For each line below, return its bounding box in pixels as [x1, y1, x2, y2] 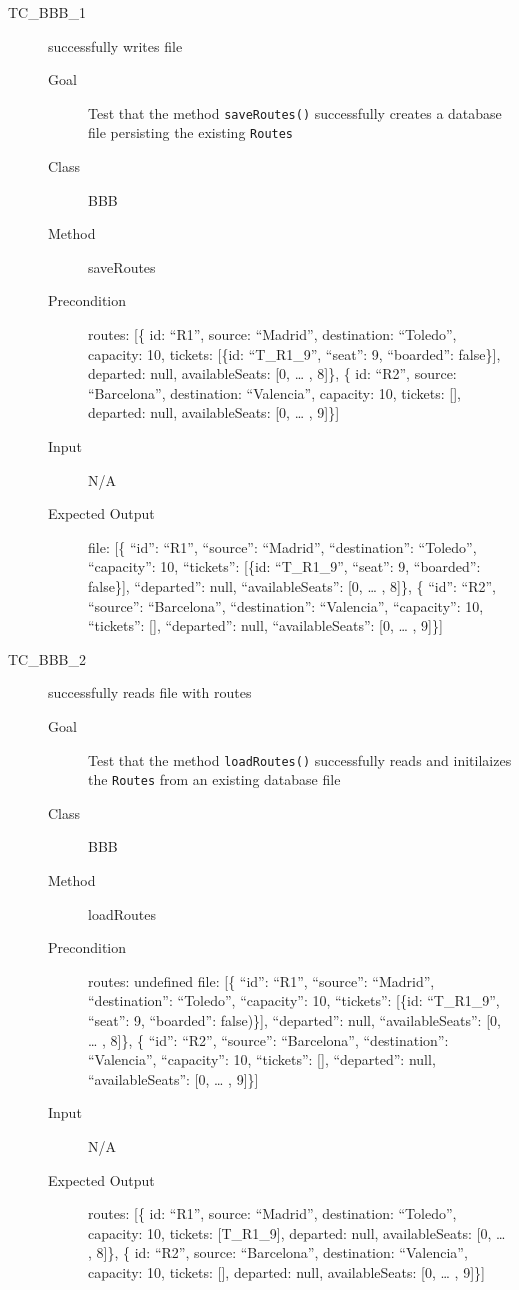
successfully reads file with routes [48, 682, 252, 703]
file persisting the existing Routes [88, 122, 294, 143]
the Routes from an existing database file [88, 769, 341, 790]
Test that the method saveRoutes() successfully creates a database [88, 102, 502, 123]
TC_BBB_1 [8, 2, 86, 22]
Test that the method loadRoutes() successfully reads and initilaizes [88, 749, 512, 770]
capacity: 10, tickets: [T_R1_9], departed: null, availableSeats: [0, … [88, 1222, 506, 1243]
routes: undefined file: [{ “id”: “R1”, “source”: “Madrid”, [88, 970, 435, 991]
